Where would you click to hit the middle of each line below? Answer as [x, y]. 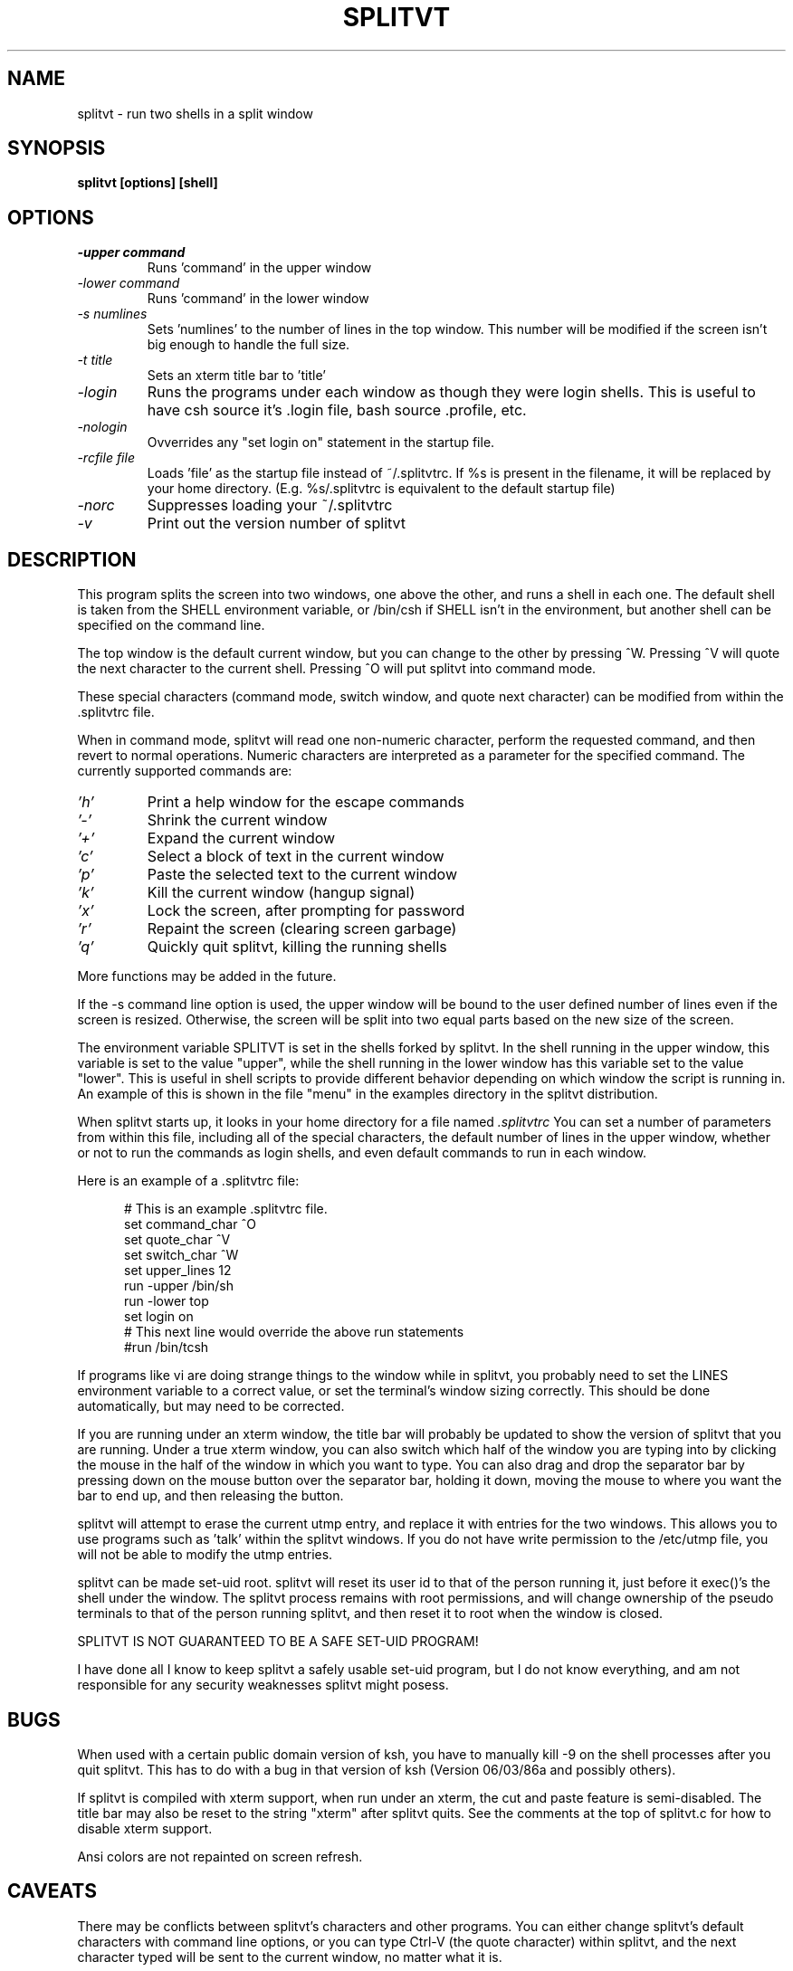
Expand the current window [241, 838]
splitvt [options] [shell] [148, 183]
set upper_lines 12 [178, 1271]
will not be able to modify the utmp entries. [205, 1555]
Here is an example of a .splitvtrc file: [188, 1181]
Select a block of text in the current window [296, 857]
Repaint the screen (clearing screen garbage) [302, 929]
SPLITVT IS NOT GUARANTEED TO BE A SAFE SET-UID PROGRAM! [278, 1642]
